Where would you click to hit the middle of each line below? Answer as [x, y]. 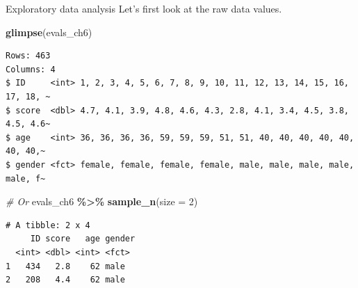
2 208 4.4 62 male [65, 280]
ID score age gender [83, 239]
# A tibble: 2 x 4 [48, 225]
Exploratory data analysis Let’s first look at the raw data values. [144, 8]
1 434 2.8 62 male [65, 266]
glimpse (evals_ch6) [49, 32]
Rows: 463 [28, 56]
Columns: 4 [31, 69]
